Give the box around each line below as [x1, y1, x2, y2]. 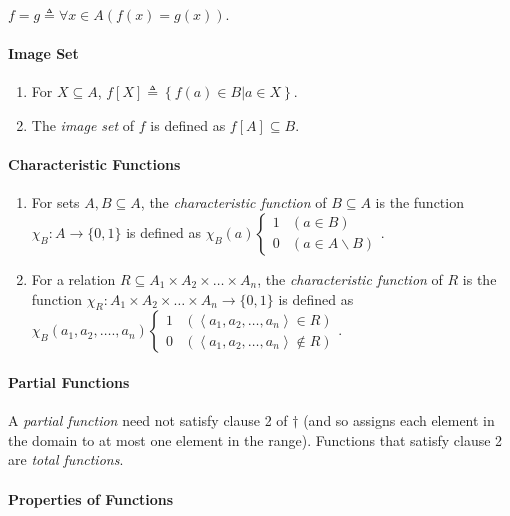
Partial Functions [8, 371, 130, 392]
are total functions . [8, 449, 124, 470]
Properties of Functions [8, 488, 174, 509]
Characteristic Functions [8, 154, 181, 175]
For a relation [31, 268, 116, 289]
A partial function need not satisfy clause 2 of [8, 410, 288, 431]
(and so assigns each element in [303, 410, 495, 431]
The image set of [31, 114, 135, 135]
